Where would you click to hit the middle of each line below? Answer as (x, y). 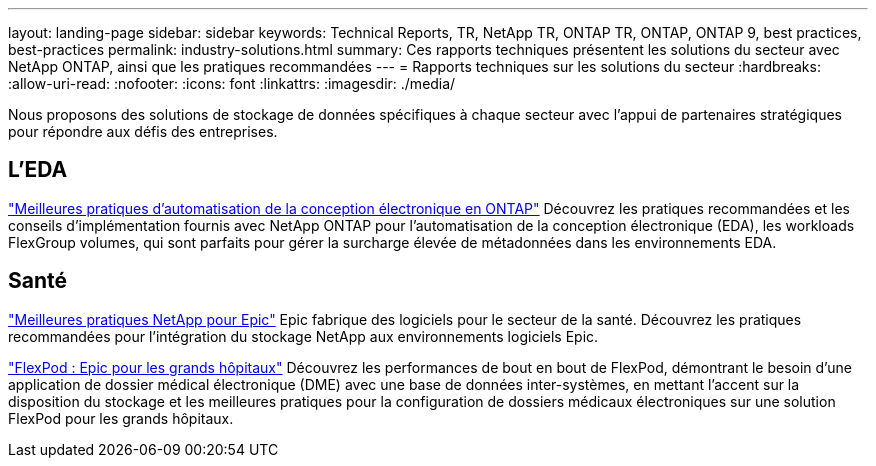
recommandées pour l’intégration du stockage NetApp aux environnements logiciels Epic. (303, 336)
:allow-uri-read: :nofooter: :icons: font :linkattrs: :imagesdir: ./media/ (232, 83)
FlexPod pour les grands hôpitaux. (121, 418)
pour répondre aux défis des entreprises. (143, 131)
